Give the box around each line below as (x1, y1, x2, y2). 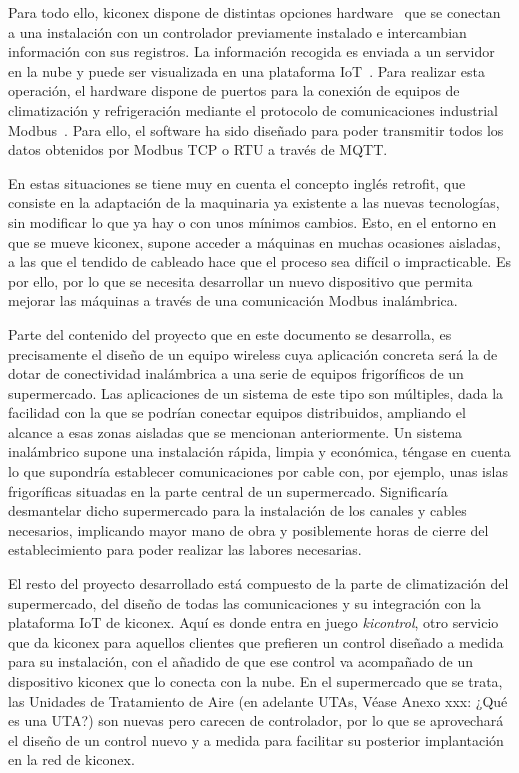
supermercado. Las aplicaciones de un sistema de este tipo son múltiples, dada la (8, 382, 504, 403)
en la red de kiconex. (8, 749, 135, 770)
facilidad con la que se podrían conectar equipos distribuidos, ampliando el (8, 402, 466, 423)
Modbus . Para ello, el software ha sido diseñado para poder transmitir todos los (8, 119, 504, 140)
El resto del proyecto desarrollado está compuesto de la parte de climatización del (8, 573, 509, 594)
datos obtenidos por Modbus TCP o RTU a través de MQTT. (8, 139, 388, 160)
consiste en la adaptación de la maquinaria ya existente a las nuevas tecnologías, (8, 192, 500, 213)
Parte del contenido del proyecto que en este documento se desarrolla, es (8, 323, 452, 344)
